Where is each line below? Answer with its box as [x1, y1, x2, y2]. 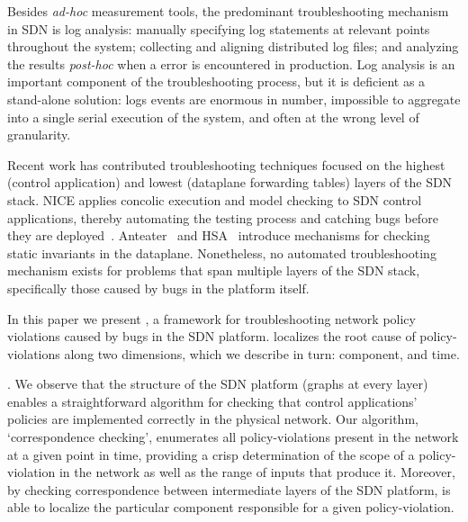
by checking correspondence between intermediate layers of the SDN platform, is [7, 480, 451, 499]
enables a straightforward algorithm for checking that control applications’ [7, 391, 418, 410]
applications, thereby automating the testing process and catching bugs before [7, 208, 438, 227]
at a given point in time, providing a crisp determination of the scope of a [7, 445, 415, 463]
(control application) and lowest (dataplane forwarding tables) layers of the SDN [7, 173, 453, 192]
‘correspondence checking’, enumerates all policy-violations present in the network [7, 427, 459, 446]
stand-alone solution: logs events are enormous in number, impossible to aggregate [7, 89, 461, 108]
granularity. [7, 125, 71, 144]
